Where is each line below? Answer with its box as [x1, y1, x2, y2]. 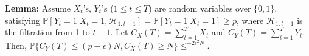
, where [236, 13, 264, 26]
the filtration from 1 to [5, 26, 90, 38]
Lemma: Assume [5, 2, 71, 14]
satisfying [5, 13, 40, 26]
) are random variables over [148, 2, 251, 14]
